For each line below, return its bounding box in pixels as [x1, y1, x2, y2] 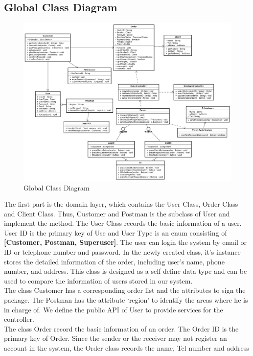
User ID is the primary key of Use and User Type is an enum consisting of [4, 227, 227, 237]
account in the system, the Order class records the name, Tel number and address [4, 343, 249, 353]
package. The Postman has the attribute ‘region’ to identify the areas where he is [4, 295, 248, 305]
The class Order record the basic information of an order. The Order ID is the [4, 323, 239, 333]
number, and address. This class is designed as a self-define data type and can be [4, 266, 247, 276]
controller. [4, 314, 34, 324]
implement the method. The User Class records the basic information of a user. [4, 218, 242, 228]
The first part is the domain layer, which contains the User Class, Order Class [4, 199, 238, 209]
